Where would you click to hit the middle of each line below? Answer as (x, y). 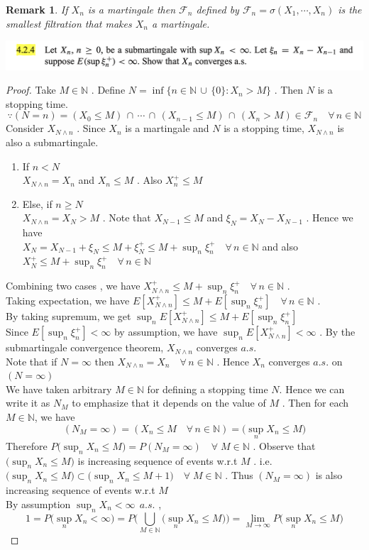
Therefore (27, 445)
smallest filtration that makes (69, 23)
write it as (28, 403)
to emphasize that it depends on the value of (169, 403)
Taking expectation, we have (68, 301)
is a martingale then (132, 9)
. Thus (239, 475)
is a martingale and (167, 128)
